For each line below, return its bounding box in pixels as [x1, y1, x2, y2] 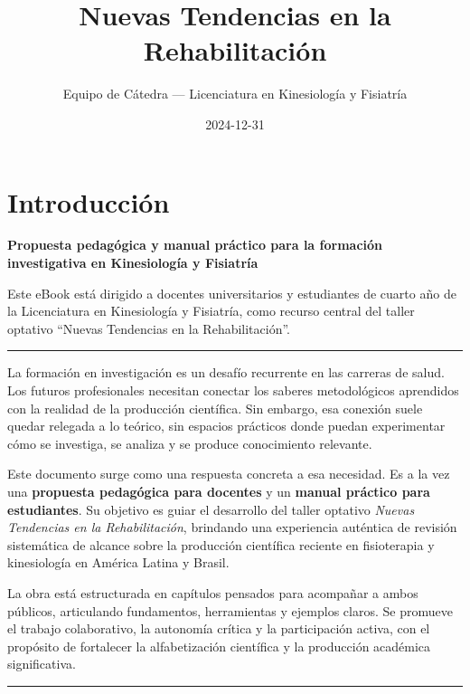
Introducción [7, 183, 170, 220]
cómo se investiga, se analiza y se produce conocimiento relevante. [7, 433, 372, 452]
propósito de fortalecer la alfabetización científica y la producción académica [7, 636, 431, 655]
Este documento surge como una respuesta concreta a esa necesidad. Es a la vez [7, 464, 450, 483]
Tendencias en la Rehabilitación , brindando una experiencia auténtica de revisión [7, 518, 457, 537]
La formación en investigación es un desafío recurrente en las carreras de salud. [7, 363, 445, 382]
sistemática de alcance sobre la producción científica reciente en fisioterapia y [7, 535, 435, 554]
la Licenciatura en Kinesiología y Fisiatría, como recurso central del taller [7, 301, 415, 320]
